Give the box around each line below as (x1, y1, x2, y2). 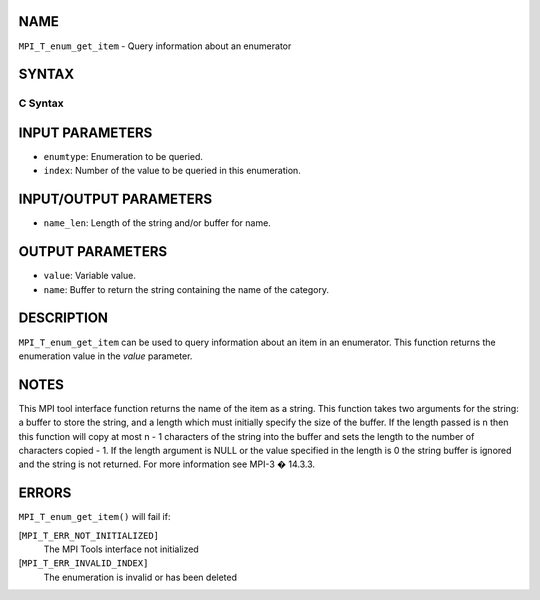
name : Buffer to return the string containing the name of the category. (43, 283, 330, 295)
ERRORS (18, 485, 72, 502)
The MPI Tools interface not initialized (43, 543, 199, 555)
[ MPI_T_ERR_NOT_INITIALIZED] (18, 529, 160, 541)
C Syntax (18, 96, 64, 110)
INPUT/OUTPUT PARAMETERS (18, 191, 213, 208)
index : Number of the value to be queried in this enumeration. (43, 165, 302, 177)
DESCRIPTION (18, 310, 109, 327)
